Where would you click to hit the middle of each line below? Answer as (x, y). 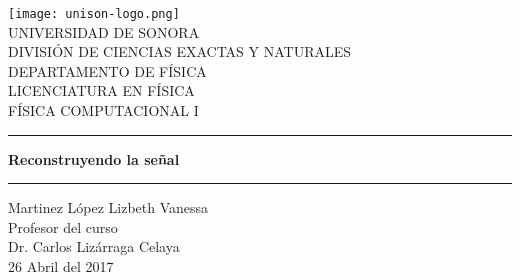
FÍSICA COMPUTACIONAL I (103, 110)
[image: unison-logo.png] (94, 14)
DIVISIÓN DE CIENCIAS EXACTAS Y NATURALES (180, 51)
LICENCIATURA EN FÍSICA (101, 90)
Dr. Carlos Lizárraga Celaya (94, 246)
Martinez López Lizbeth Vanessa (108, 207)
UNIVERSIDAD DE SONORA (104, 31)
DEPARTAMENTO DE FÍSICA (107, 70)
